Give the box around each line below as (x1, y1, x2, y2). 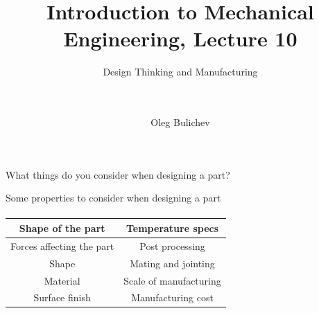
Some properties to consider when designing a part (6, 190, 221, 205)
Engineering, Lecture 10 (63, 24, 298, 53)
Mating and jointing (130, 256, 215, 270)
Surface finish (33, 290, 91, 305)
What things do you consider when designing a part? (6, 167, 230, 181)
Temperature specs (126, 220, 219, 235)
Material (44, 273, 80, 287)
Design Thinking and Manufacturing (103, 64, 258, 79)
